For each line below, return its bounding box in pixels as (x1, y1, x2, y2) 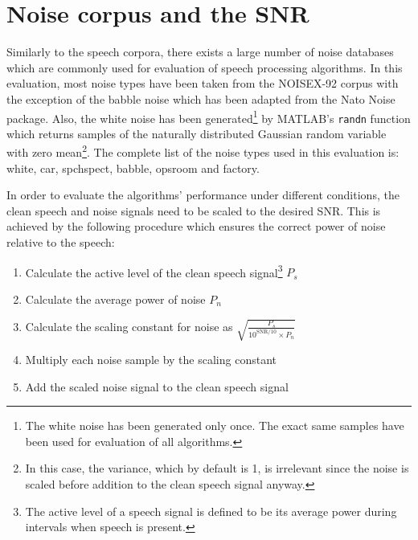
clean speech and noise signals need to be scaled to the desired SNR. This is (6, 202, 381, 219)
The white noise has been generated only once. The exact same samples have (25, 417, 404, 434)
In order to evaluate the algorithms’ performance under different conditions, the (6, 186, 400, 203)
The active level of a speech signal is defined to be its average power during (25, 502, 397, 519)
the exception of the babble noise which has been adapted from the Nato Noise (6, 90, 395, 107)
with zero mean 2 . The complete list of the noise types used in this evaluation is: (6, 141, 400, 161)
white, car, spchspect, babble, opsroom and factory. (6, 159, 260, 176)
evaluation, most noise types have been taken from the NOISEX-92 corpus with (6, 75, 399, 92)
